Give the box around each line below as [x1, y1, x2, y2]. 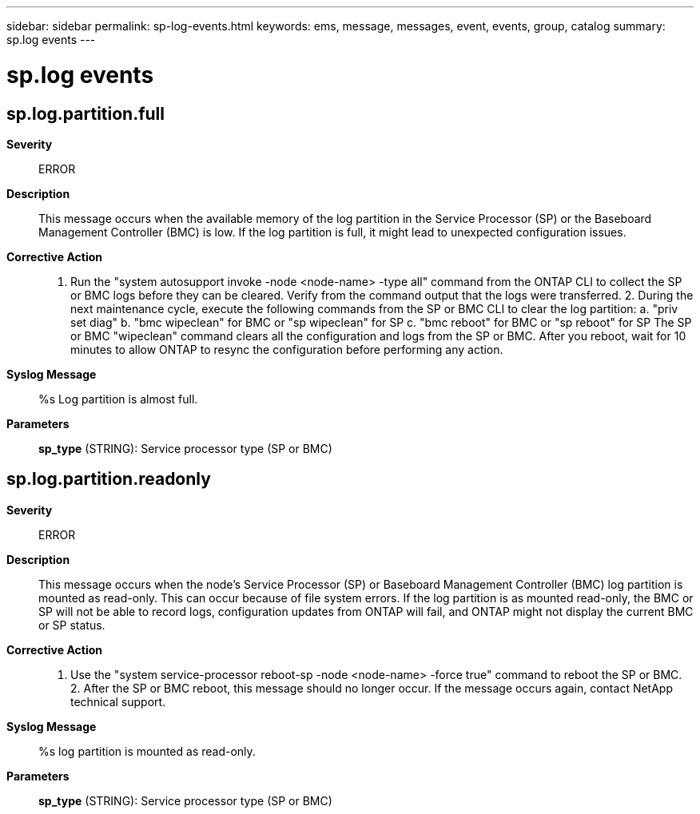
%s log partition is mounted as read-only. [38, 744, 256, 758]
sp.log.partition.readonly [6, 469, 211, 490]
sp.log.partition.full [6, 103, 165, 124]
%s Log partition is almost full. [38, 391, 198, 406]
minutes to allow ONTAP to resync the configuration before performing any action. [70, 342, 503, 356]
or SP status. [38, 617, 105, 632]
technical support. [70, 694, 166, 709]
